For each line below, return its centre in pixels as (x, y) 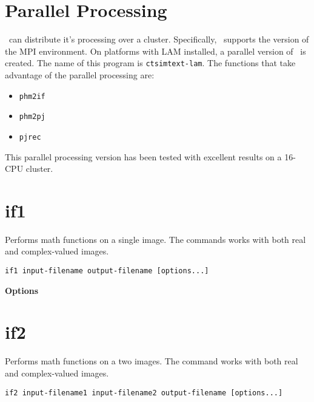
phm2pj (32, 117)
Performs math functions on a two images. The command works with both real (152, 361)
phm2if (32, 96)
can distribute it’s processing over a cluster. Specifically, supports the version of (159, 39)
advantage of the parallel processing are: (80, 74)
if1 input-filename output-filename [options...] (107, 271)
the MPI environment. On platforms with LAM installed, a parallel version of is (155, 51)
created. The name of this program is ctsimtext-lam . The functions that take (150, 63)
